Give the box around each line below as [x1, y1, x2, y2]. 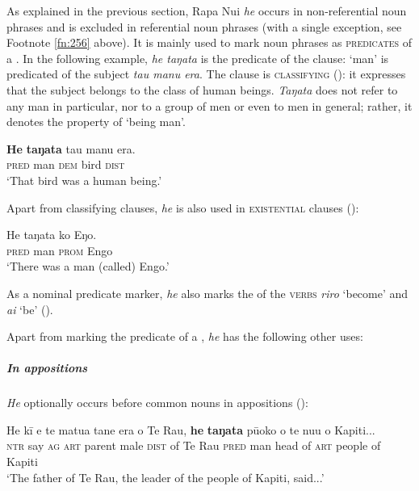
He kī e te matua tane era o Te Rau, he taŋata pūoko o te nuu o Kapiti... [6, 421, 375, 438]
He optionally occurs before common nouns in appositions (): [6, 394, 308, 411]
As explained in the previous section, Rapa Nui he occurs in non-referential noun [6, 2, 407, 19]
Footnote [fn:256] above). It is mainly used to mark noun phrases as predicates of [6, 34, 412, 51]
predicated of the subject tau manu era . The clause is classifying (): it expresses [6, 65, 406, 82]
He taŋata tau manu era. [6, 140, 136, 157]
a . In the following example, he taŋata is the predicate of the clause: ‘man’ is [6, 49, 389, 66]
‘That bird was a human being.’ [6, 171, 162, 188]
